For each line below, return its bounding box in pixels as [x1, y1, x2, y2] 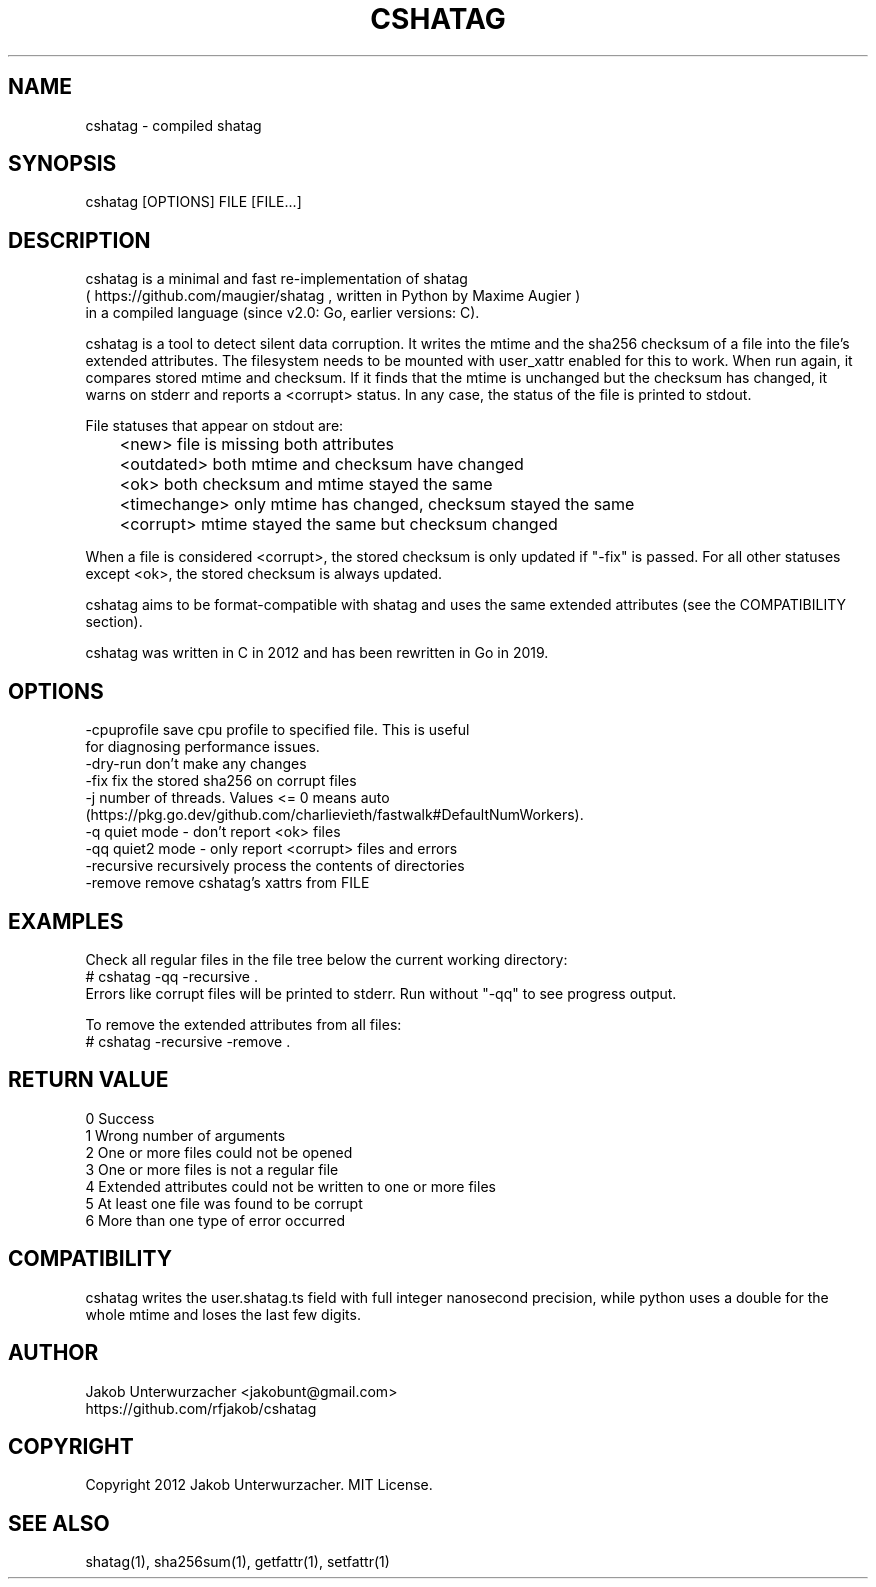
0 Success [85, 1109, 155, 1127]
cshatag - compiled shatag [85, 116, 262, 134]
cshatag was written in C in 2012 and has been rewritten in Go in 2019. [85, 644, 549, 662]
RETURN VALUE [8, 1067, 169, 1093]
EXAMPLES [8, 908, 124, 934]
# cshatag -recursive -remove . [85, 1032, 291, 1050]
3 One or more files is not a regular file [85, 1160, 339, 1178]
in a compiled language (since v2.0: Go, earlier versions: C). [85, 304, 480, 322]
